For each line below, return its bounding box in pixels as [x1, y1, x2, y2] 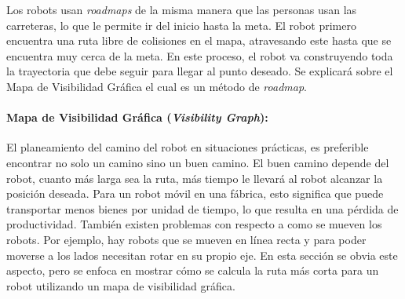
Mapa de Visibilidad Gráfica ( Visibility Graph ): [6, 109, 268, 126]
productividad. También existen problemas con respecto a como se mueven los [6, 216, 382, 232]
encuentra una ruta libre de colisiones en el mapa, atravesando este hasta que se [6, 32, 392, 49]
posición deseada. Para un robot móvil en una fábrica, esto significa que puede [6, 185, 384, 202]
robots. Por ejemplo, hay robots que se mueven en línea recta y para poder [6, 231, 367, 247]
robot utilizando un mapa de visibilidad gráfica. [6, 277, 235, 294]
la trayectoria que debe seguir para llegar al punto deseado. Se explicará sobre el [6, 63, 393, 79]
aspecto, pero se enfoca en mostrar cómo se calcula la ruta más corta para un [6, 262, 379, 279]
